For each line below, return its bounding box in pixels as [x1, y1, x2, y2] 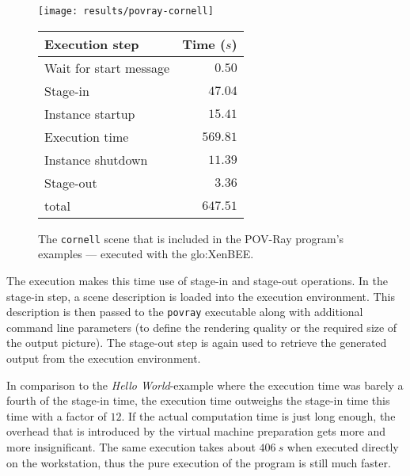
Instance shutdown [44, 150, 148, 169]
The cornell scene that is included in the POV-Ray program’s [38, 230, 344, 246]
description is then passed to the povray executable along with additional [6, 303, 363, 320]
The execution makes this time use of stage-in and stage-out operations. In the [6, 272, 388, 288]
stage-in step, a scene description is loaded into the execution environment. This [6, 288, 395, 304]
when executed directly [287, 438, 399, 455]
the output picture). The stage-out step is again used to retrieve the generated [6, 334, 387, 351]
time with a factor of [6, 407, 107, 424]
